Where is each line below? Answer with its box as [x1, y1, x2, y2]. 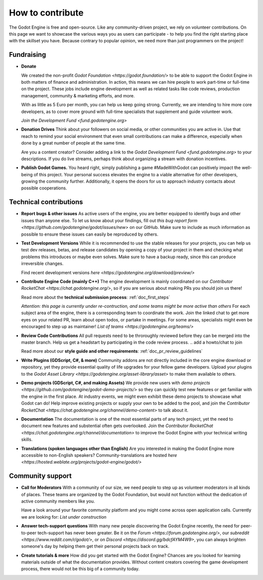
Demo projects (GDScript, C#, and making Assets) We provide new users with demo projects [21, 380, 210, 386]
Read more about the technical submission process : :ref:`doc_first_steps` [21, 294, 170, 300]
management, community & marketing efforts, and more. [21, 93, 135, 98]
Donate [21, 63, 37, 69]
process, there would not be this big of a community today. [21, 566, 140, 572]
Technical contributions [9, 198, 83, 206]
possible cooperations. [21, 185, 67, 191]
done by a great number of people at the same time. [21, 140, 126, 146]
